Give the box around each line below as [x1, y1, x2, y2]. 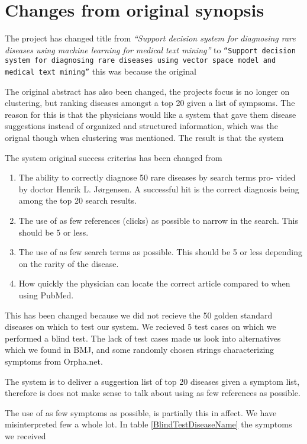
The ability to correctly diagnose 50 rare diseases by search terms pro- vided [18, 171, 296, 184]
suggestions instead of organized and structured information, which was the [5, 120, 278, 132]
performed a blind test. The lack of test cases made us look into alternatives [5, 332, 281, 344]
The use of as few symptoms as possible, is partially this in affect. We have [5, 406, 277, 419]
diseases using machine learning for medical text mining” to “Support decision [5, 43, 296, 56]
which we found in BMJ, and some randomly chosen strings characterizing [5, 343, 274, 356]
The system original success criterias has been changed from [5, 151, 222, 163]
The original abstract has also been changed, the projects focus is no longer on [5, 85, 290, 97]
